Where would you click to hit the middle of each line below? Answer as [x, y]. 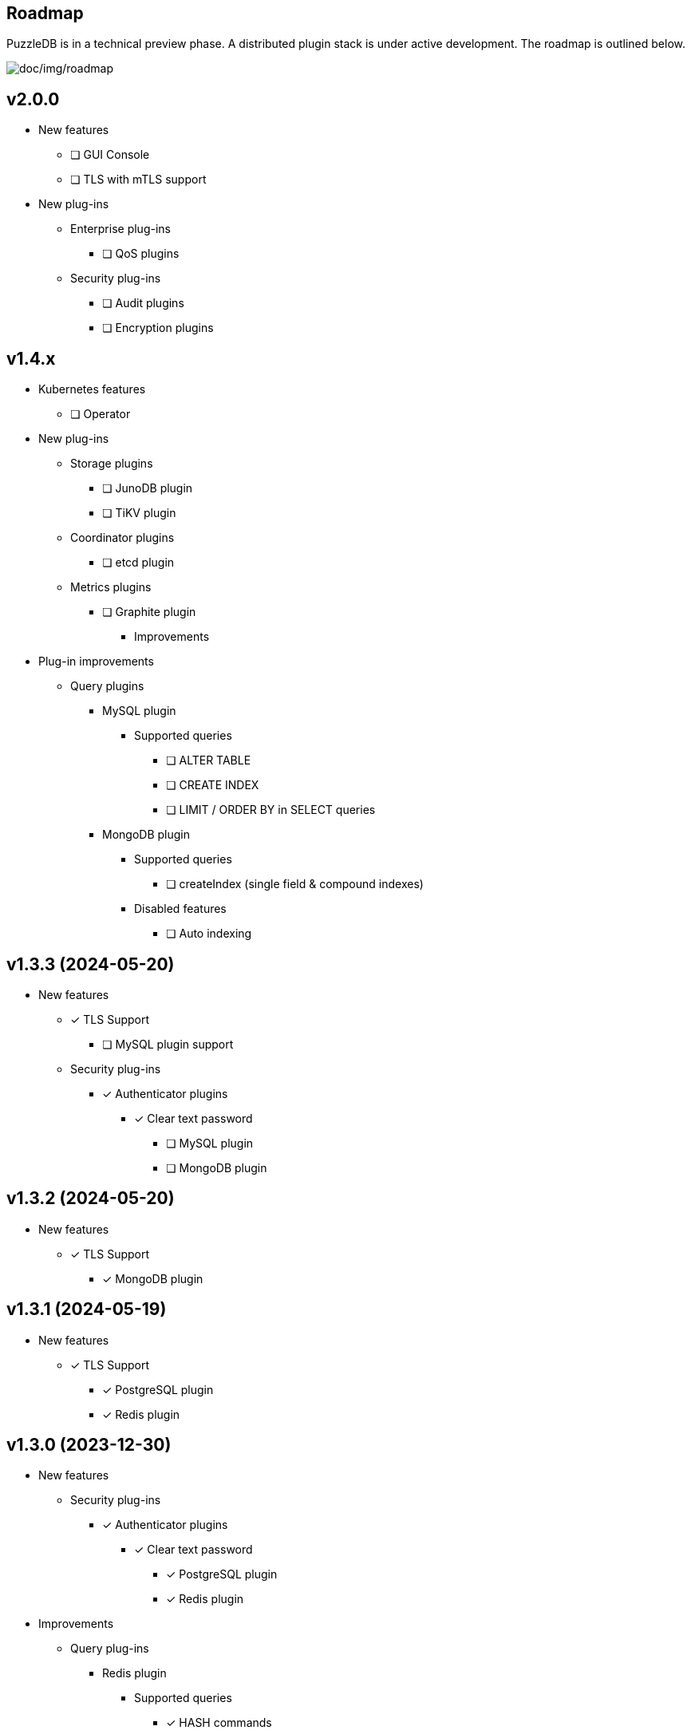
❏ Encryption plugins [158, 328]
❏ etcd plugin [138, 563]
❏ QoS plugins [141, 254]
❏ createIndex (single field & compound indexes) [295, 884]
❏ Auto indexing [209, 934]
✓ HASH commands [219, 1723]
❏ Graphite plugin [149, 612]
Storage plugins [112, 464]
